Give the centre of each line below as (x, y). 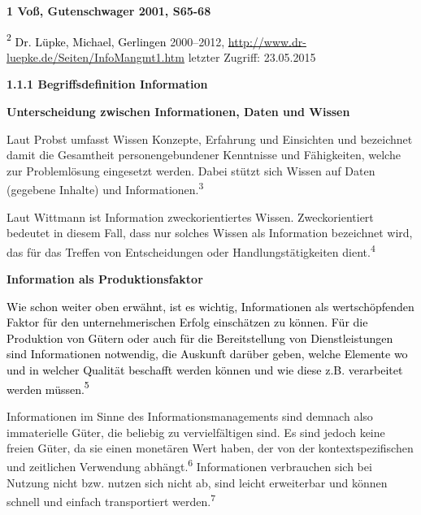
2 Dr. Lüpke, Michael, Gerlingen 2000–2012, (116, 40)
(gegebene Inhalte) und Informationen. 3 (105, 188)
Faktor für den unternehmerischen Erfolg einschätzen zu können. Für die (187, 322)
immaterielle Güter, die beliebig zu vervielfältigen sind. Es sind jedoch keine (196, 432)
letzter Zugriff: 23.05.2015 (252, 56)
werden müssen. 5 (48, 387)
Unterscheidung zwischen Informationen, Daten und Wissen (178, 112)
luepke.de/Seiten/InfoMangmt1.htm (95, 56)
